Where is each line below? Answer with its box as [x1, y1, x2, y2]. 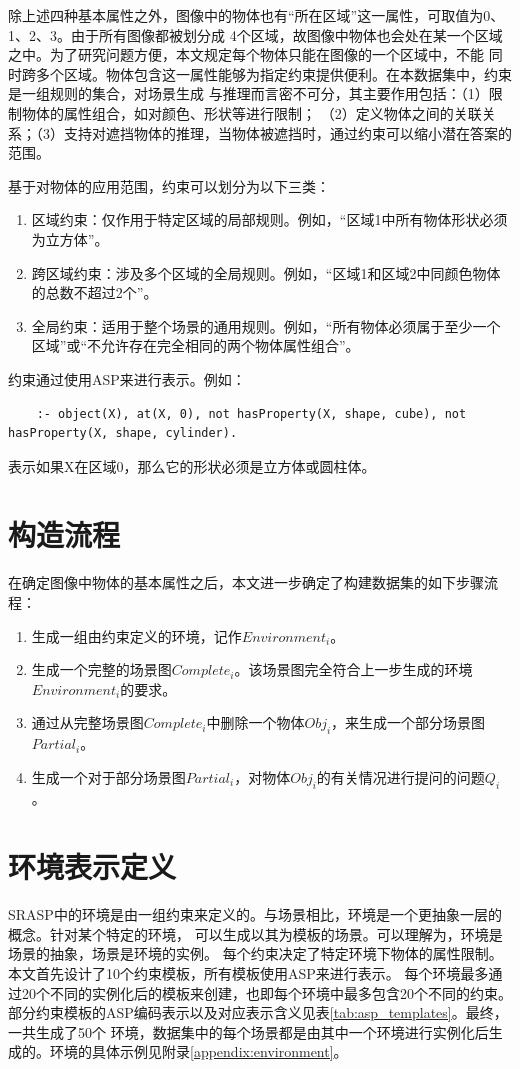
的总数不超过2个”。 [31, 282, 158, 303]
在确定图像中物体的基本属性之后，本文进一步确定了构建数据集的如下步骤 [8, 572, 484, 593]
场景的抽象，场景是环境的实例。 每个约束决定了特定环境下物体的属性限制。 [8, 943, 503, 964]
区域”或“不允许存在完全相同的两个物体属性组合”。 [31, 335, 360, 356]
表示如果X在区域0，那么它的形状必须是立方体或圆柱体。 [8, 455, 376, 476]
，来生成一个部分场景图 [331, 712, 486, 733]
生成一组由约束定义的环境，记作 [31, 625, 242, 646]
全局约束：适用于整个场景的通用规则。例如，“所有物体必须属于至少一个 [31, 315, 501, 336]
